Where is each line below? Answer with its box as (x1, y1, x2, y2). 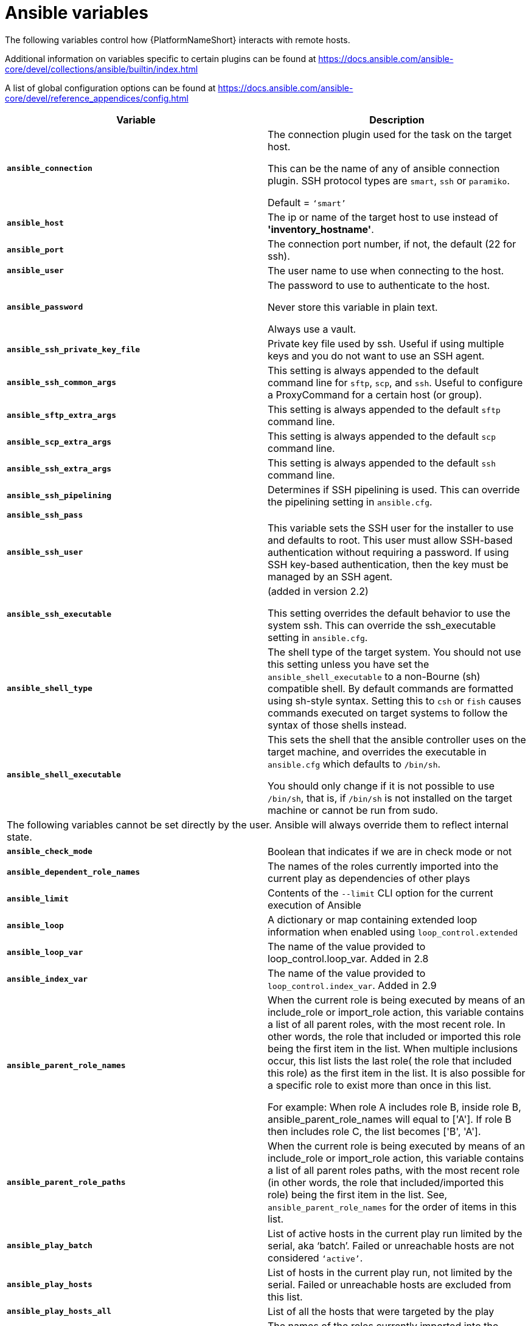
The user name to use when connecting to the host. (268, 264, 504, 277)
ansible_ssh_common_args (7, 378, 117, 387)
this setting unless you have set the (268, 658, 429, 670)
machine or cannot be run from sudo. (268, 804, 439, 816)
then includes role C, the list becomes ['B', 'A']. (268, 1125, 481, 1137)
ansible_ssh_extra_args (7, 464, 112, 474)
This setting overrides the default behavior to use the (268, 606, 511, 619)
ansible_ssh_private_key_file (7, 345, 141, 355)
